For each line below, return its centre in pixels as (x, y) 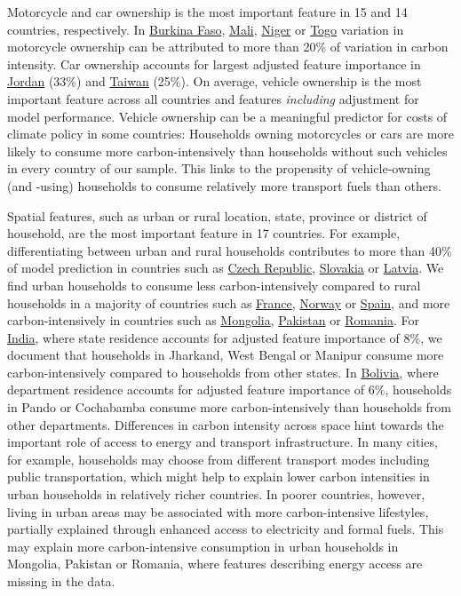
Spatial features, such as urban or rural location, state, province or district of (217, 215)
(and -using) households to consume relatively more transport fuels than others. (224, 185)
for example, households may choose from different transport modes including (219, 459)
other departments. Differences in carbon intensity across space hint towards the (226, 424)
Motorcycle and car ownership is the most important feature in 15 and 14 (207, 12)
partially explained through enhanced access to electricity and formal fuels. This (226, 529)
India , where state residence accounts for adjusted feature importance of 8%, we (225, 337)
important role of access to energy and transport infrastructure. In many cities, (223, 442)
